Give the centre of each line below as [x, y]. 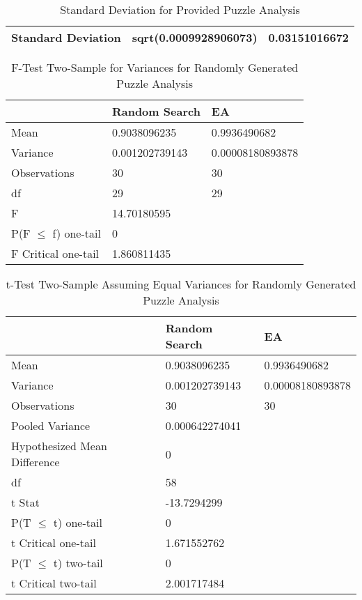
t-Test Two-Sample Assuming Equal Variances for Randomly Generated [181, 284]
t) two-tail [78, 563]
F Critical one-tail [55, 253]
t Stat [25, 502]
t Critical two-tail [54, 583]
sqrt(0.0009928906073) [195, 37]
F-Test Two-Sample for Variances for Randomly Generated [155, 67]
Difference [36, 462]
